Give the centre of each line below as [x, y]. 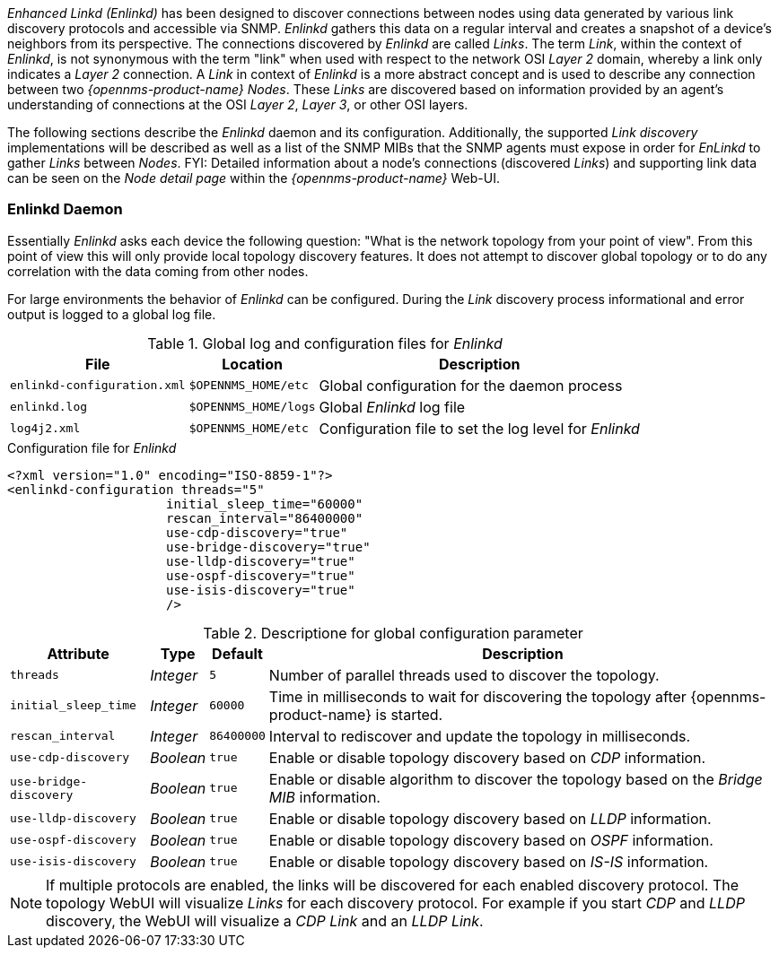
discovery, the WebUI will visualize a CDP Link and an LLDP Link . [265, 920]
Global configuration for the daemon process [471, 385]
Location [252, 364]
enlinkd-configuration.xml [98, 386]
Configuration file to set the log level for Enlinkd [479, 428]
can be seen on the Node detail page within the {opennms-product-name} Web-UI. [254, 178]
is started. [409, 714]
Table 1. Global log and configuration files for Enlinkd [325, 343]
